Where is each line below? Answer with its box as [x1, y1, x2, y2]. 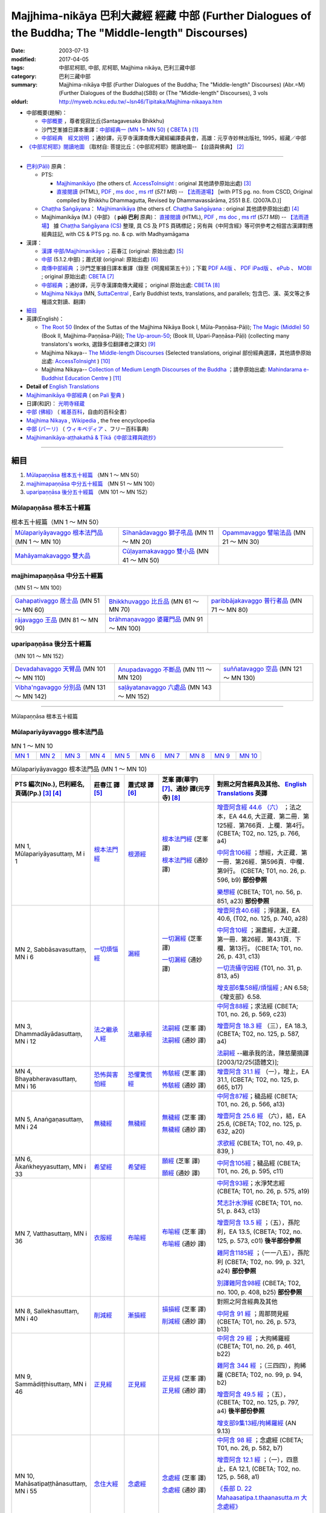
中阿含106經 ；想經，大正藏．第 [217, 848, 308, 856]
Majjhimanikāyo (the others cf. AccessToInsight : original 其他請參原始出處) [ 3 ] [56, 179, 252, 187]
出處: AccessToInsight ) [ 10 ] [41, 358, 110, 365]
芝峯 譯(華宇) [162, 775, 199, 784]
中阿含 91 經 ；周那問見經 [217, 1309, 289, 1318]
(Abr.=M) [283, 80, 305, 88]
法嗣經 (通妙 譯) [162, 1035, 206, 1044]
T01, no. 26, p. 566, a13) [217, 1100, 285, 1108]
